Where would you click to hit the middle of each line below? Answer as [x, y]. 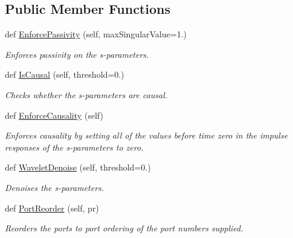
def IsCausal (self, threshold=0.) [65, 74]
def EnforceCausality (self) [54, 115]
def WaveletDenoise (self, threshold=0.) [78, 167]
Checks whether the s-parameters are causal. [86, 94]
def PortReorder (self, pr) [52, 208]
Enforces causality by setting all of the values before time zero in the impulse [146, 135]
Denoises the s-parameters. [55, 187]
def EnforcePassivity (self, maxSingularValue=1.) [96, 34]
